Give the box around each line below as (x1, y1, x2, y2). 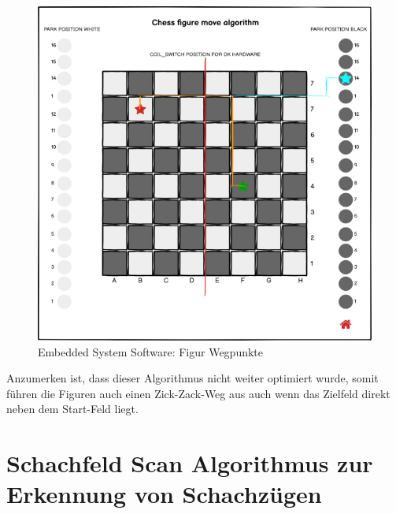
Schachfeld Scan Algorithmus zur (6, 447, 373, 479)
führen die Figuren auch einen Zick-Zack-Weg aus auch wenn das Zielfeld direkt (6, 385, 390, 401)
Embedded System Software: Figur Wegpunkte (38, 343, 264, 359)
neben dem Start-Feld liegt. (6, 400, 139, 417)
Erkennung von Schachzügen (6, 478, 322, 510)
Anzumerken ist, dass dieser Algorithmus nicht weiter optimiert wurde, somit (6, 370, 379, 386)
